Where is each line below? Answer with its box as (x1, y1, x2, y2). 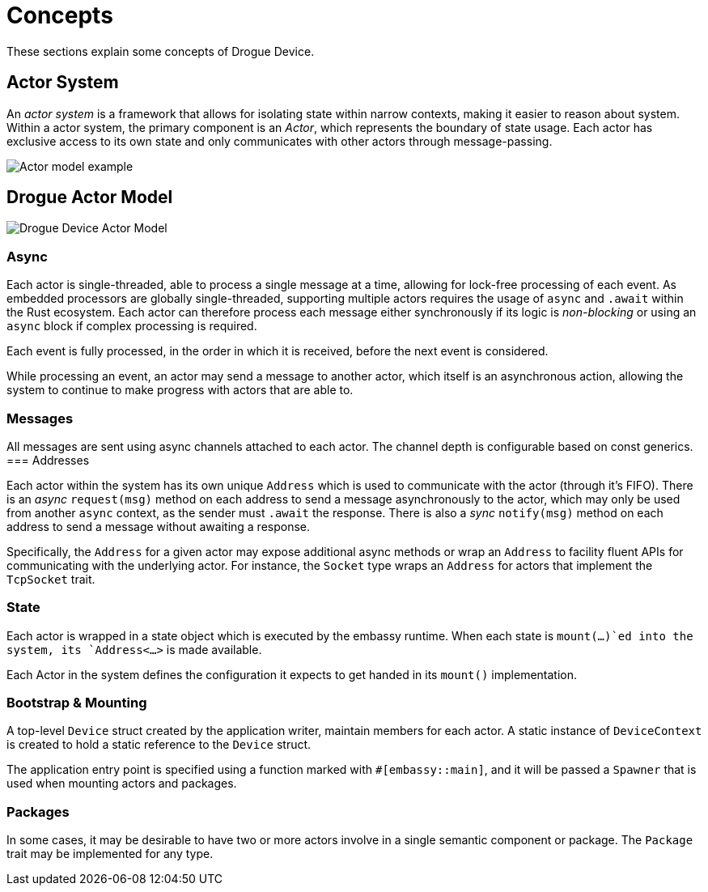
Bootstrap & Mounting (6, 694, 147, 711)
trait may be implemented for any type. (6, 847, 214, 861)
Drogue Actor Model (6, 187, 173, 208)
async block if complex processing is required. (6, 319, 257, 333)
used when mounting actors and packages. (6, 776, 237, 791)
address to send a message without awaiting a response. (6, 519, 311, 533)
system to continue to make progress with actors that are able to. (6, 383, 354, 397)
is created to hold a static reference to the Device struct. (6, 737, 312, 752)
